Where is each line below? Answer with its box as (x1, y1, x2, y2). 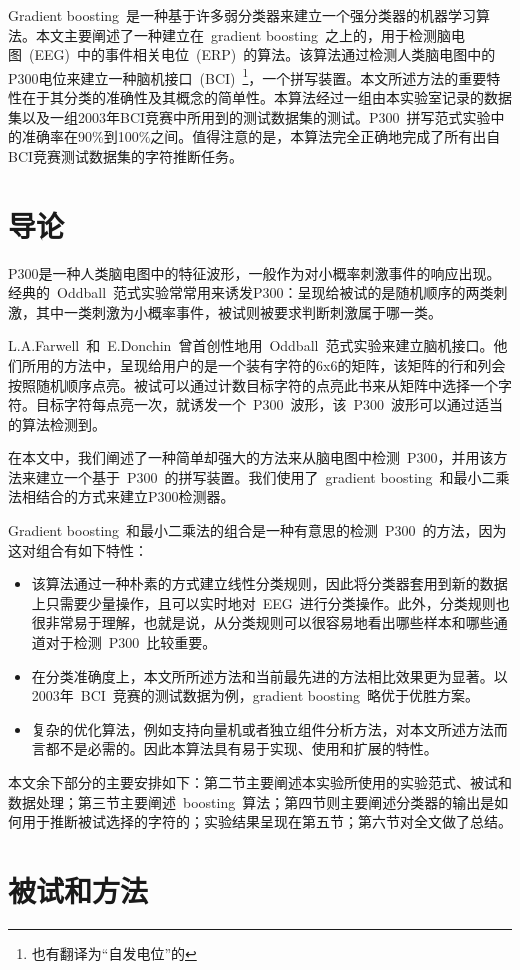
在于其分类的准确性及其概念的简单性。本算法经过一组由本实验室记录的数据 (21, 87, 512, 108)
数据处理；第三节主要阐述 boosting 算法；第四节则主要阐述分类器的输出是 (8, 791, 495, 812)
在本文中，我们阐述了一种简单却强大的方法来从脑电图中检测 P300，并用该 (8, 447, 494, 468)
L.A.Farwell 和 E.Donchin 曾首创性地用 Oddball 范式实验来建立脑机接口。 (8, 335, 494, 356)
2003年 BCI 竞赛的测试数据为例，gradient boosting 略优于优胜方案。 (31, 685, 479, 706)
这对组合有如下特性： (8, 539, 148, 560)
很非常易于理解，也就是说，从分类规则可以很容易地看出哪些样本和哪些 (31, 612, 494, 633)
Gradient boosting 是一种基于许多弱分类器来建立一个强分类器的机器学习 (8, 5, 477, 25)
